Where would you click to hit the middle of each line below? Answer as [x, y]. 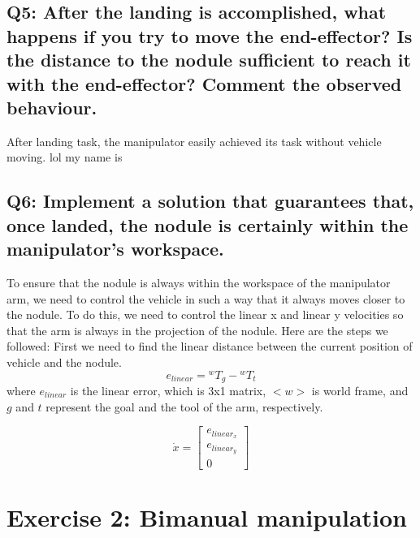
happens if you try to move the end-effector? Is [210, 35]
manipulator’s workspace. [115, 249]
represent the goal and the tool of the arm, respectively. [184, 406]
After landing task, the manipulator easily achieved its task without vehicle [194, 141]
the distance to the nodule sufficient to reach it [209, 60]
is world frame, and [360, 391]
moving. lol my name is [65, 157]
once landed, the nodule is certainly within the [208, 224]
